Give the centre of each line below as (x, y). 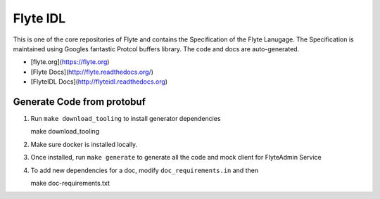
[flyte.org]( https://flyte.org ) (70, 62)
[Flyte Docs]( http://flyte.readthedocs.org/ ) (92, 72)
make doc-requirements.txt (70, 183)
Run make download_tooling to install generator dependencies (126, 119)
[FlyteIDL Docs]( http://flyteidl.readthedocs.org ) (99, 82)
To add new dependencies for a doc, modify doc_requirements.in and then (145, 170)
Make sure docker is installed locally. (84, 144)
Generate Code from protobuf (80, 102)
